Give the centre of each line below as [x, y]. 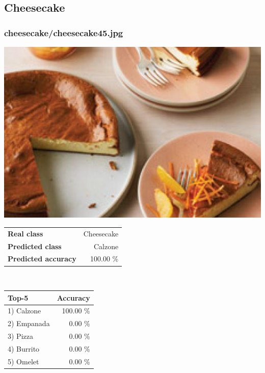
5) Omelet [23, 361]
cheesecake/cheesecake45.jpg [64, 32]
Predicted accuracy [42, 259]
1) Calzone [24, 311]
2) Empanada [29, 323]
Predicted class [35, 246]
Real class [25, 233]
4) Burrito [24, 348]
